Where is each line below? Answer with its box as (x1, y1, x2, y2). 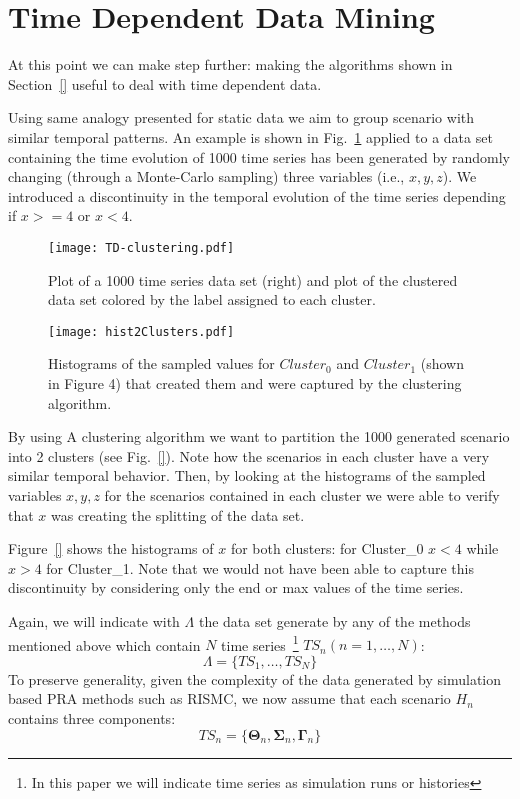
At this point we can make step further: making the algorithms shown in (8, 54, 453, 75)
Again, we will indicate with (8, 610, 180, 631)
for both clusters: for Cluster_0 (230, 538, 424, 559)
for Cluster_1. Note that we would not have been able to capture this (46, 557, 474, 578)
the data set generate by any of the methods (198, 610, 471, 631)
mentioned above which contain (8, 634, 201, 655)
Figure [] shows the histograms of (8, 538, 214, 559)
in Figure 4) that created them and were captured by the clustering (48, 372, 462, 393)
